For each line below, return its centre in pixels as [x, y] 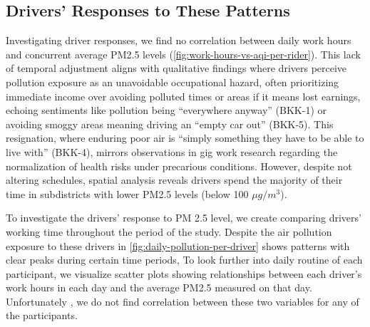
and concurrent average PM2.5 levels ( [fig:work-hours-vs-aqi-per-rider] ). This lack [183, 54]
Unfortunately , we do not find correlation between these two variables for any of [183, 301]
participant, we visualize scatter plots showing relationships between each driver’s [184, 273]
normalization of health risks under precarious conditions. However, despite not [179, 166]
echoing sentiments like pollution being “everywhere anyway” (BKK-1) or [166, 110]
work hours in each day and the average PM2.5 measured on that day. [159, 287]
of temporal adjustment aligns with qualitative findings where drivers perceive [176, 68]
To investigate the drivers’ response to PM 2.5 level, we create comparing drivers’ [184, 218]
